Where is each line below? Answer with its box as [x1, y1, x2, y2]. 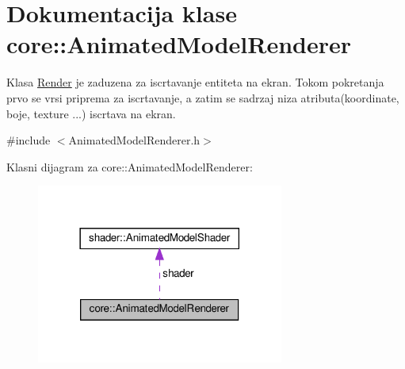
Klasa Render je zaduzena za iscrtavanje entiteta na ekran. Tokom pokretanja [6, 74, 384, 90]
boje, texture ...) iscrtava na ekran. [6, 105, 176, 121]
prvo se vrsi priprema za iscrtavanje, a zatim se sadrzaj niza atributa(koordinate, [6, 89, 399, 106]
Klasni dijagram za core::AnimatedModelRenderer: [6, 158, 253, 175]
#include [6, 132, 51, 148]
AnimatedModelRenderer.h [68, 132, 201, 148]
